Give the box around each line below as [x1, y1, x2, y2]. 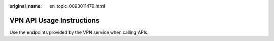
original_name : [9, 3, 42, 9]
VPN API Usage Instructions [9, 16, 100, 25]
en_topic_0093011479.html [49, 3, 105, 9]
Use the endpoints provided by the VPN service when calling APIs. [9, 29, 149, 35]
